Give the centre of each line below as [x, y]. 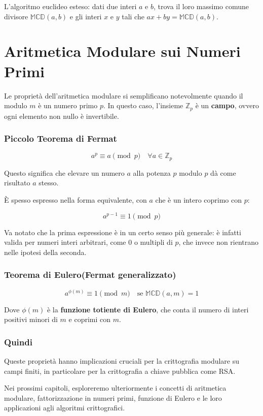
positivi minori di [31, 319]
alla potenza [152, 172]
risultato [17, 183]
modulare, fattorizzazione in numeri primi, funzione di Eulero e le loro [113, 397]
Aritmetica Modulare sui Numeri [122, 51]
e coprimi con [90, 319]
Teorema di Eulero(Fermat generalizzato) [90, 275]
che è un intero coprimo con [198, 200]
